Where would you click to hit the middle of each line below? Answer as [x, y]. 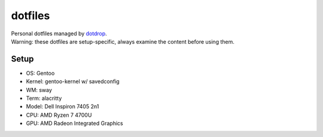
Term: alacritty [44, 98]
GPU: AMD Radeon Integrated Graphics [74, 123]
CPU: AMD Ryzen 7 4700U [59, 115]
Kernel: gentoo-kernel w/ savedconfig [73, 81]
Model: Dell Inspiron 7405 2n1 [63, 106]
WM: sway [39, 90]
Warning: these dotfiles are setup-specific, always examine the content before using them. [123, 41]
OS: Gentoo [40, 73]
